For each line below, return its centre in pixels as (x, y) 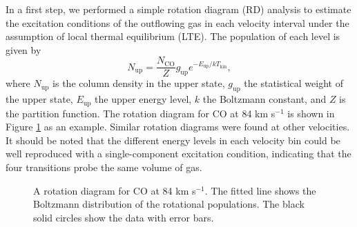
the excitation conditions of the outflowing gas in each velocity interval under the (177, 22)
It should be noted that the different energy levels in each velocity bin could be (173, 140)
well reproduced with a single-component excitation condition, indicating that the (178, 154)
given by (23, 49)
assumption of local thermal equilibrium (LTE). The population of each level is (173, 36)
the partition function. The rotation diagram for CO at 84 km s (141, 113)
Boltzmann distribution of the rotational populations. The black (169, 204)
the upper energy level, (143, 99)
